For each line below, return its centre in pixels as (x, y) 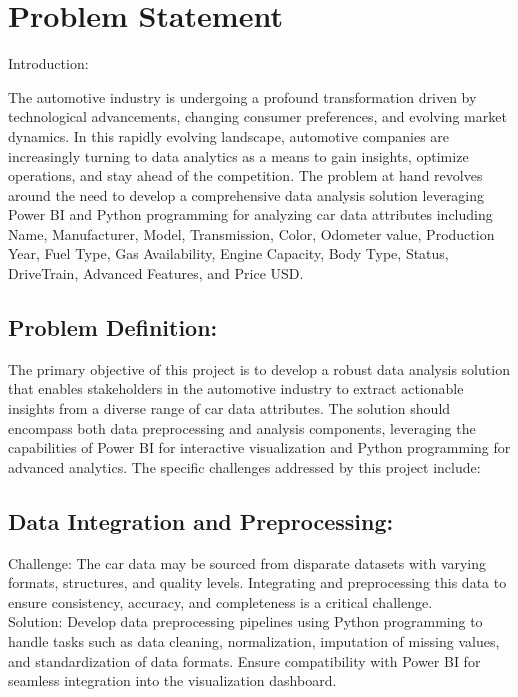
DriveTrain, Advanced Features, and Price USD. (156, 273)
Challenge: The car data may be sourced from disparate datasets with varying (247, 562)
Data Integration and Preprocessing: (201, 520)
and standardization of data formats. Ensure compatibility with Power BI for (244, 660)
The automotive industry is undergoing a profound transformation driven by (242, 96)
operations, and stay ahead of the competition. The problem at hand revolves (245, 175)
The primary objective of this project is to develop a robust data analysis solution (259, 368)
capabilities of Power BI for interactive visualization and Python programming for (259, 447)
